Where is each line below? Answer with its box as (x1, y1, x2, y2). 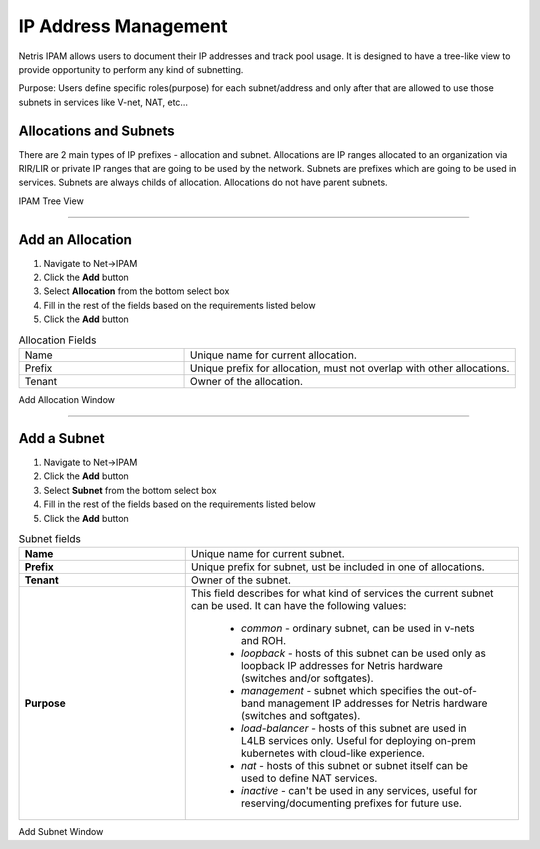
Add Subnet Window (18, 826, 104, 838)
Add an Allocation (18, 231, 132, 248)
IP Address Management (18, 15, 228, 37)
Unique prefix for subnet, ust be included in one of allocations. (190, 560, 485, 574)
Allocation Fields (18, 333, 97, 347)
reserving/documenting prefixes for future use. (240, 796, 462, 810)
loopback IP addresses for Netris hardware (240, 659, 444, 673)
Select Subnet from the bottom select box (43, 484, 217, 496)
